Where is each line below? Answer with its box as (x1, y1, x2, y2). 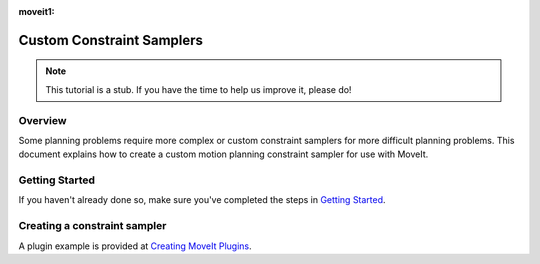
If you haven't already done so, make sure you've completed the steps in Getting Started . (18, 194, 386, 206)
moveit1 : (18, 6, 55, 17)
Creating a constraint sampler (18, 219, 167, 233)
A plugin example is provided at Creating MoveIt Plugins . (18, 240, 252, 252)
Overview (18, 113, 67, 127)
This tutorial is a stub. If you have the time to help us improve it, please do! (45, 83, 352, 95)
